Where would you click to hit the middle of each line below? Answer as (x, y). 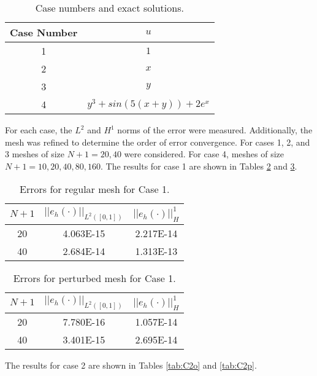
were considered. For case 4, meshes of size (204, 154)
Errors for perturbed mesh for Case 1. (94, 278)
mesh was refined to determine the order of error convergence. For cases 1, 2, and (158, 142)
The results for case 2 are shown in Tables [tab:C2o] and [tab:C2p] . (131, 365)
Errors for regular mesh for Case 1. (95, 189)
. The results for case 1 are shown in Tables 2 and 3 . (199, 166)
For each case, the (39, 130)
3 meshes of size (35, 154)
